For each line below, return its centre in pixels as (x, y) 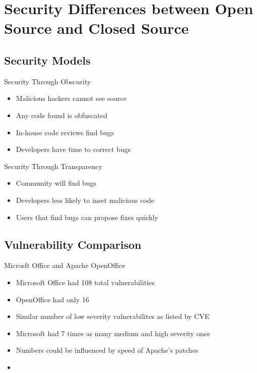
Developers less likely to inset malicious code (85, 200)
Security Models (47, 60)
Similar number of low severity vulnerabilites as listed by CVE (113, 316)
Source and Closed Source (96, 28)
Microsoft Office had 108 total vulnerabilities (85, 282)
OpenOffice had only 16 (53, 299)
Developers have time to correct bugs (73, 149)
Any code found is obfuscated (62, 115)
